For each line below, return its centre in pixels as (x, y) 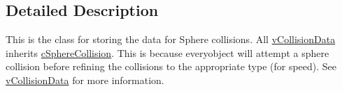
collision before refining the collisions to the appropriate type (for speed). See (171, 66)
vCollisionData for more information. (85, 80)
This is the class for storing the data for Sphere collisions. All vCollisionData (171, 39)
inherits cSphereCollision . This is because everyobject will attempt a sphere (168, 52)
